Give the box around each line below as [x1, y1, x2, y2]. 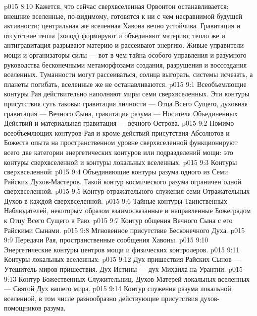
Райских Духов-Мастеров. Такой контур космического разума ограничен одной [4, 176, 242, 186]
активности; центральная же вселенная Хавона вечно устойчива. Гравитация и [4, 20, 241, 31]
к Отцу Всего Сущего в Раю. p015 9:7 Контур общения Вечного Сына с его [4, 215, 233, 226]
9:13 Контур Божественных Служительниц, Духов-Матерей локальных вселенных [4, 273, 250, 284]
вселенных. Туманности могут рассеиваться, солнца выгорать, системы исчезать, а [4, 69, 253, 79]
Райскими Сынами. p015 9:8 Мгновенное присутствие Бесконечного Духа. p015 [4, 225, 245, 235]
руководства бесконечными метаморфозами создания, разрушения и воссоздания [4, 59, 247, 70]
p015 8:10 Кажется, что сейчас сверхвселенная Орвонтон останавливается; [4, 1, 229, 11]
